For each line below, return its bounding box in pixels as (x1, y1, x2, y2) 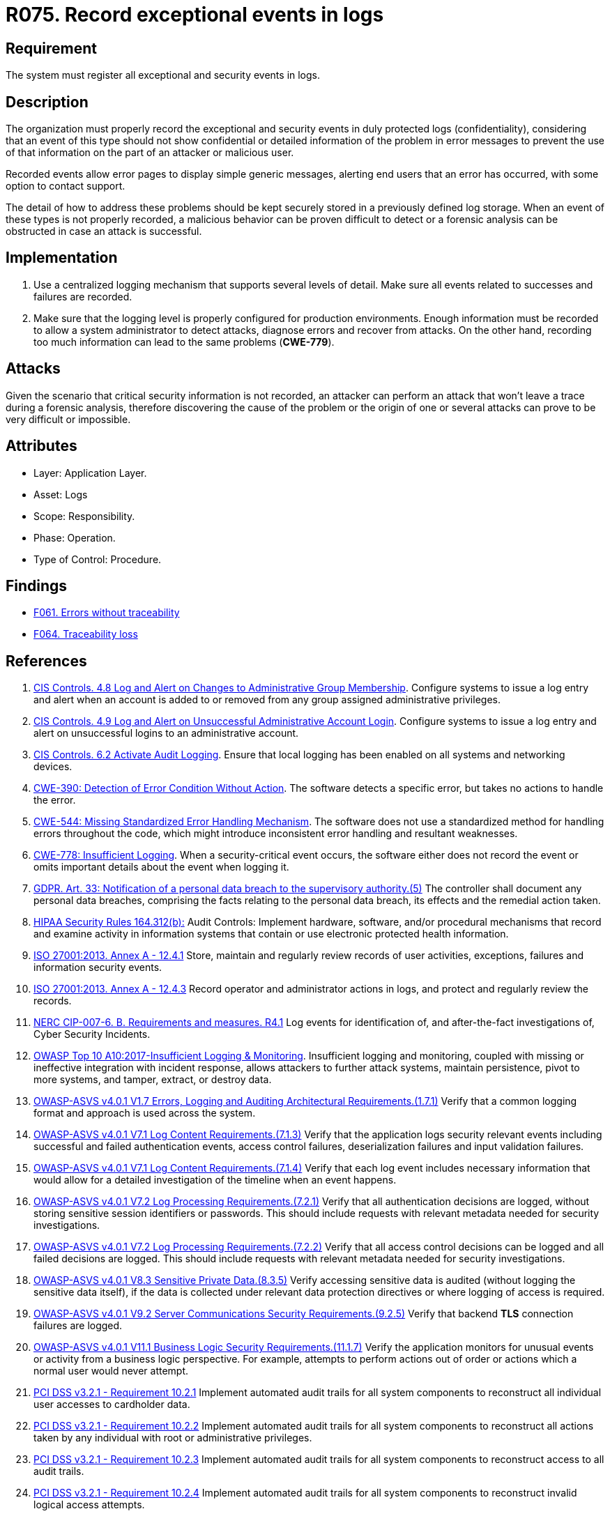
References (6, 652, 87, 670)
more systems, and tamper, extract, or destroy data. (33, 1073, 272, 1086)
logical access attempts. (33, 1499, 145, 1511)
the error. (33, 794, 76, 806)
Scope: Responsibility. (33, 510, 135, 522)
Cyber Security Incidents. (33, 1028, 151, 1041)
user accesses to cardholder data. (33, 1398, 190, 1411)
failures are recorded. (33, 290, 132, 303)
